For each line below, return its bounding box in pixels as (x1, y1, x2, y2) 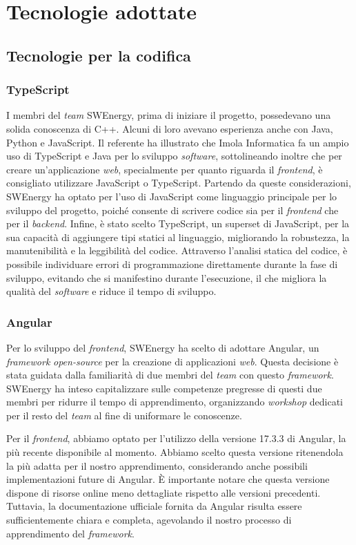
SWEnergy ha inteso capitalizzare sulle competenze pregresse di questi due (6, 381, 322, 395)
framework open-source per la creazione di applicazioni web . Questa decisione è (6, 354, 339, 368)
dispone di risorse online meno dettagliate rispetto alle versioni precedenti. (6, 485, 321, 499)
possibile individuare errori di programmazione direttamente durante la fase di (6, 256, 338, 271)
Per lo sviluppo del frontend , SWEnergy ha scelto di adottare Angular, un (6, 340, 319, 354)
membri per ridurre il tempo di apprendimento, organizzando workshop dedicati (6, 394, 343, 409)
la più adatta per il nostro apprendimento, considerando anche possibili (6, 458, 308, 472)
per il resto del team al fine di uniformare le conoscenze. (6, 408, 242, 422)
